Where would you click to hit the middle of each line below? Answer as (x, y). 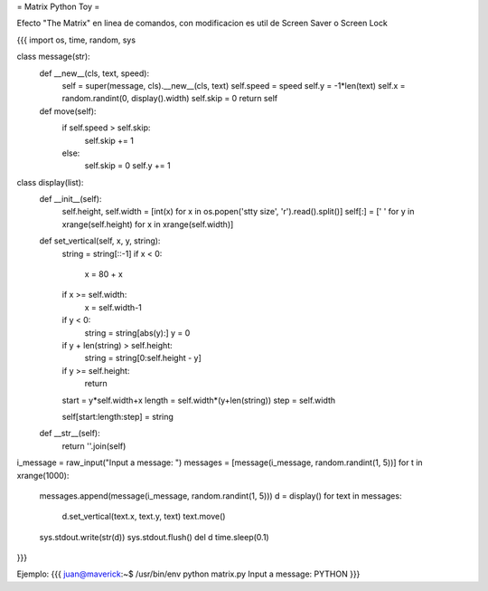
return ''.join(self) (94, 446)
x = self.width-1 (113, 307)
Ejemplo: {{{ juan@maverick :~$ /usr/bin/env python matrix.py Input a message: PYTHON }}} (188, 574)
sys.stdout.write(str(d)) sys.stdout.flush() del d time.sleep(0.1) (155, 537)
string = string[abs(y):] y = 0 (137, 333)
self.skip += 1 (109, 140)
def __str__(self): (70, 434)
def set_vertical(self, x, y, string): (100, 241)
